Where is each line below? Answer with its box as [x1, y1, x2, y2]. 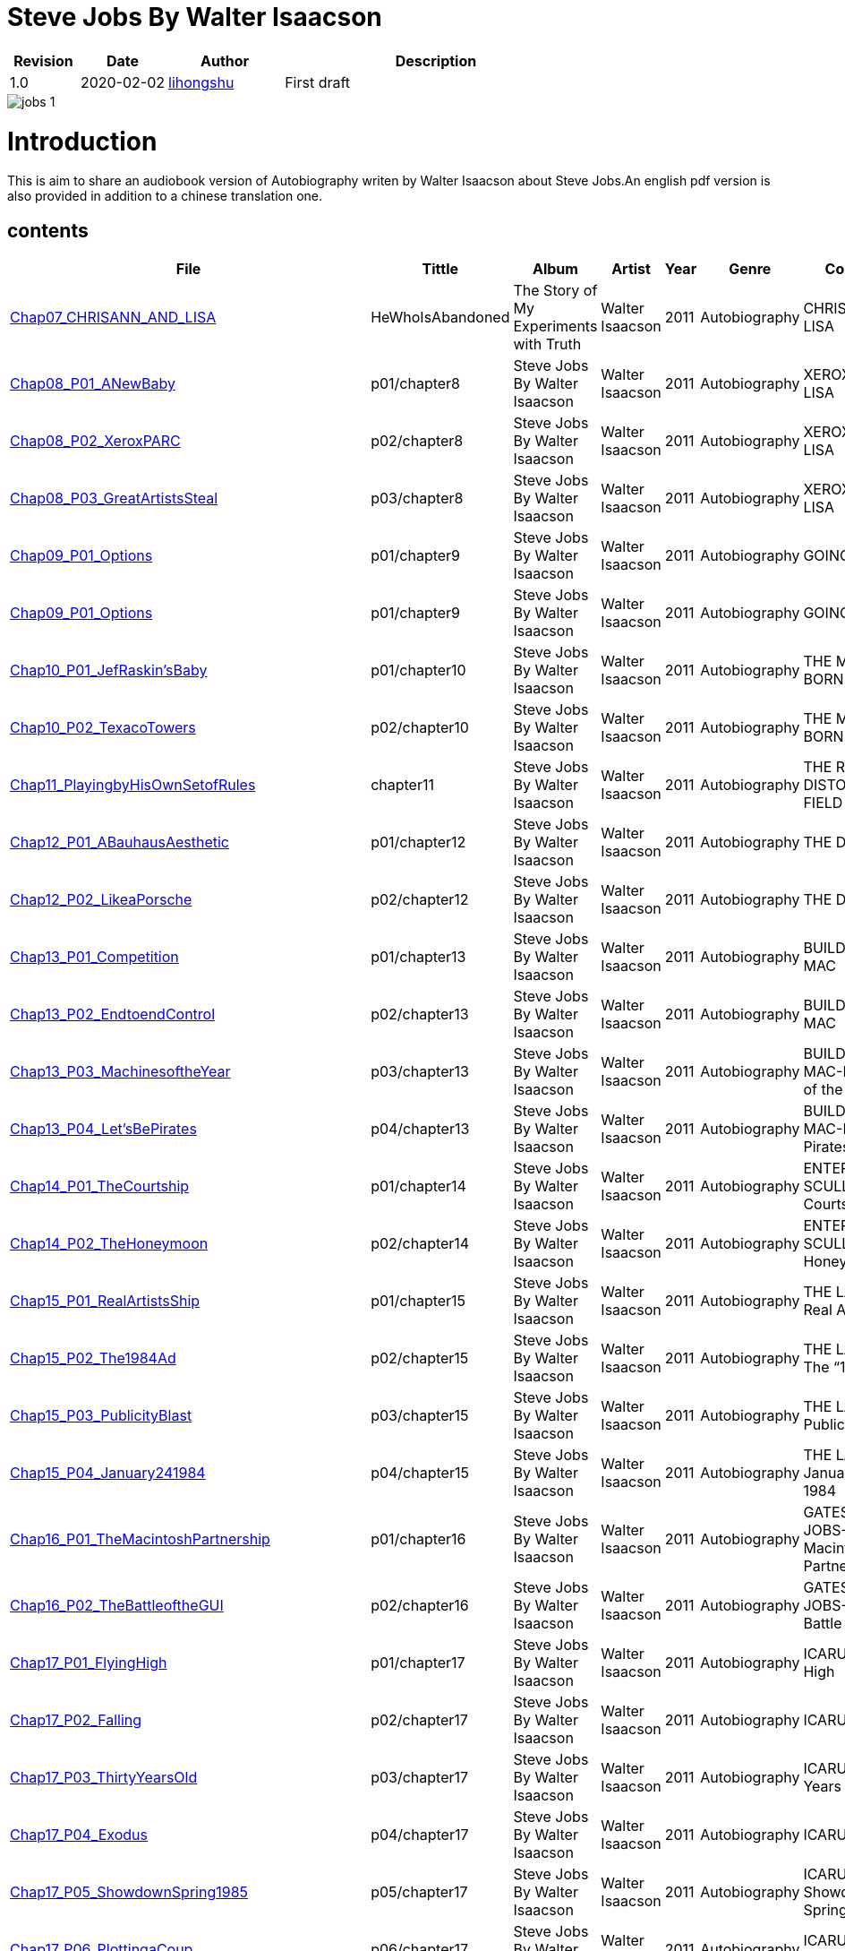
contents [7, 219, 89, 242]
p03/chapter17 [371, 1768, 469, 1787]
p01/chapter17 [371, 1654, 465, 1672]
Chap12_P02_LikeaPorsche [10, 890, 192, 909]
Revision [13, 51, 73, 70]
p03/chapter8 [371, 489, 464, 508]
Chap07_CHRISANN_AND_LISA [10, 308, 217, 327]
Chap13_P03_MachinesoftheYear [10, 1062, 231, 1081]
